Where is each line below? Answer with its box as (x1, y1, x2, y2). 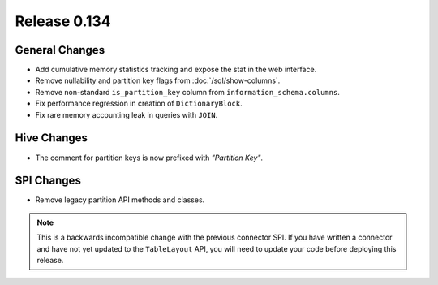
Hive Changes (15, 131, 88, 145)
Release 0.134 (15, 12, 111, 30)
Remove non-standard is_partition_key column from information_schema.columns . (35, 87, 340, 97)
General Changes (15, 43, 105, 57)
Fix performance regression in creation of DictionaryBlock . (35, 98, 243, 109)
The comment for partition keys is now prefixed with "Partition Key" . (35, 153, 264, 162)
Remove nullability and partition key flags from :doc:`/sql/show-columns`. (35, 76, 281, 85)
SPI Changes (15, 174, 81, 188)
